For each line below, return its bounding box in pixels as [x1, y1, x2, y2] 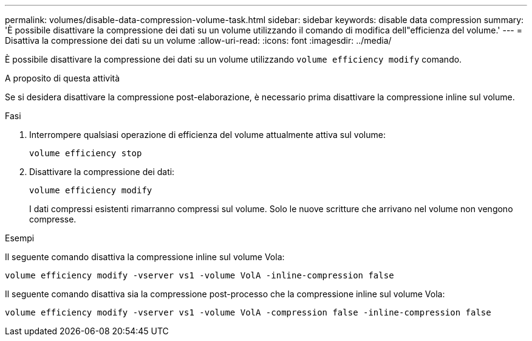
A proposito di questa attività [5, 73, 120, 83]
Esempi [5, 233, 35, 243]
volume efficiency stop [29, 148, 142, 158]
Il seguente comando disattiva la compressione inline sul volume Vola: [5, 252, 285, 262]
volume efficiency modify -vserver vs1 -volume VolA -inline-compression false [5, 270, 394, 280]
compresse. [29, 214, 77, 224]
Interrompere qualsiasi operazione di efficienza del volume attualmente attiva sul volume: [29, 129, 386, 140]
